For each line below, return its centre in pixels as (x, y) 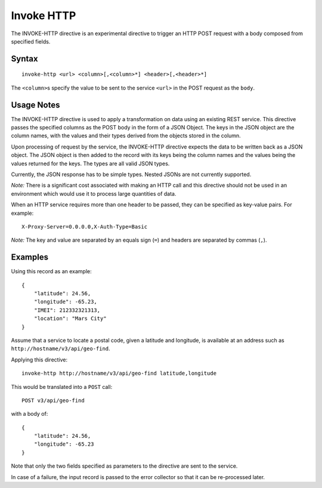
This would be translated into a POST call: (62, 387)
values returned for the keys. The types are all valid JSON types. (90, 163)
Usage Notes (35, 105)
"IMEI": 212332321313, (67, 310)
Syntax (24, 59)
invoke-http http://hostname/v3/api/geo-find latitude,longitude (119, 373)
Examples (30, 257)
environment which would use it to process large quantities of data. (94, 193)
